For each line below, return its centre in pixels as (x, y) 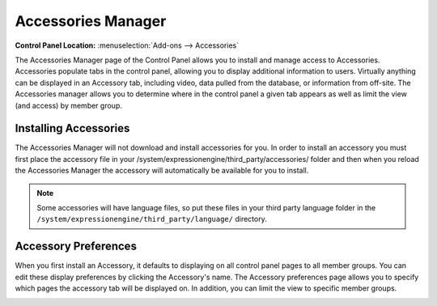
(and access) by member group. (69, 105)
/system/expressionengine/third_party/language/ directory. (152, 219)
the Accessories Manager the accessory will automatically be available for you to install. (162, 171)
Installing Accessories (72, 128)
